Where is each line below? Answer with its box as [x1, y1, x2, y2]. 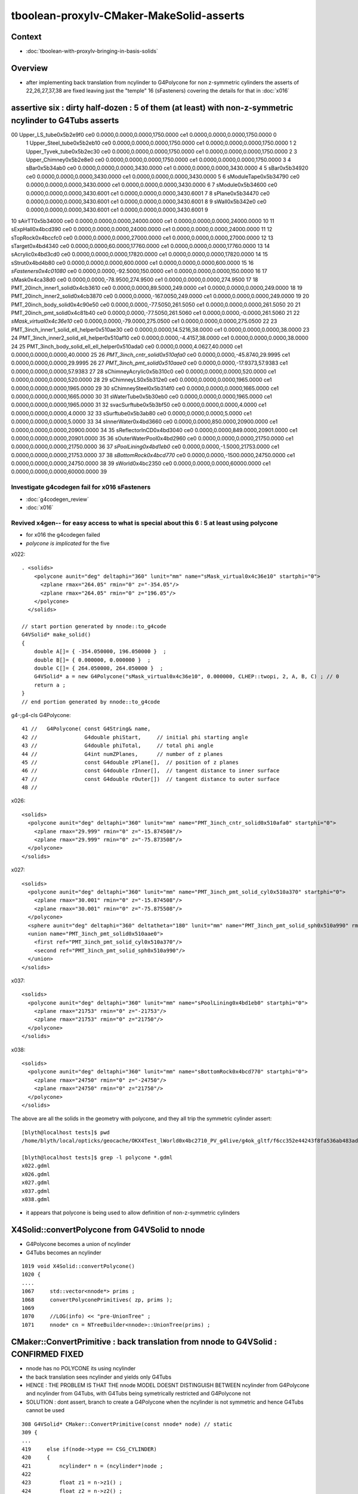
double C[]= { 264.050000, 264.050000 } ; [33, 665, 163, 672]
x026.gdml [21, 1171, 50, 1177]
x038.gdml [21, 1196, 50, 1202]
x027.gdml [21, 1179, 50, 1186]
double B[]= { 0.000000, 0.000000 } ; [33, 656, 151, 663]
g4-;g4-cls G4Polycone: [11, 711, 71, 718]
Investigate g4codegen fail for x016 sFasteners [11, 483, 151, 491]
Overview [11, 63, 48, 73]
